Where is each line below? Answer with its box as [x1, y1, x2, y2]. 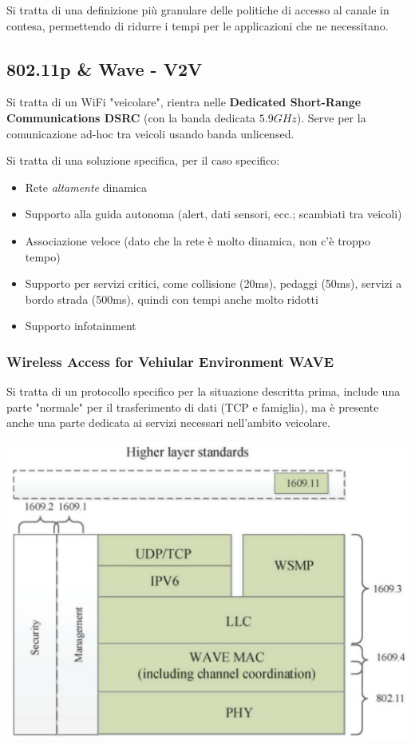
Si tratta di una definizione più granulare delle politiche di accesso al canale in [6, 2, 389, 18]
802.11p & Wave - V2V [6, 56, 203, 81]
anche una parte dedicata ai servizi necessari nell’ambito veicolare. [6, 414, 330, 431]
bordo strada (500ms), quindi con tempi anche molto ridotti [25, 290, 318, 307]
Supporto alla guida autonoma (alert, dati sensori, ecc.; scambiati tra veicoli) [25, 205, 402, 222]
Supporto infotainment [25, 317, 136, 334]
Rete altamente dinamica [25, 178, 147, 195]
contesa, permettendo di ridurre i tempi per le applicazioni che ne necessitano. [6, 17, 389, 34]
